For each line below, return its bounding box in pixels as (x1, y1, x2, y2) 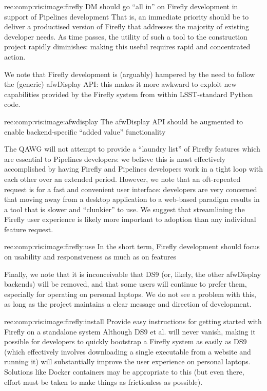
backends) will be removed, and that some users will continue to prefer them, (4, 278, 247, 289)
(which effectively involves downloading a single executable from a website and (4, 346, 251, 357)
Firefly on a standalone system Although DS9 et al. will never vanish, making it (4, 326, 256, 337)
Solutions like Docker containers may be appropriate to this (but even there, (4, 366, 244, 377)
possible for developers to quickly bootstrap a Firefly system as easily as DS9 (4, 336, 247, 347)
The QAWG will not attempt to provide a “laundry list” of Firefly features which (4, 143, 260, 154)
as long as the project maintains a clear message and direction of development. (4, 299, 252, 309)
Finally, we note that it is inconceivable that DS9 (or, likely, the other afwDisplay (4, 268, 261, 279)
